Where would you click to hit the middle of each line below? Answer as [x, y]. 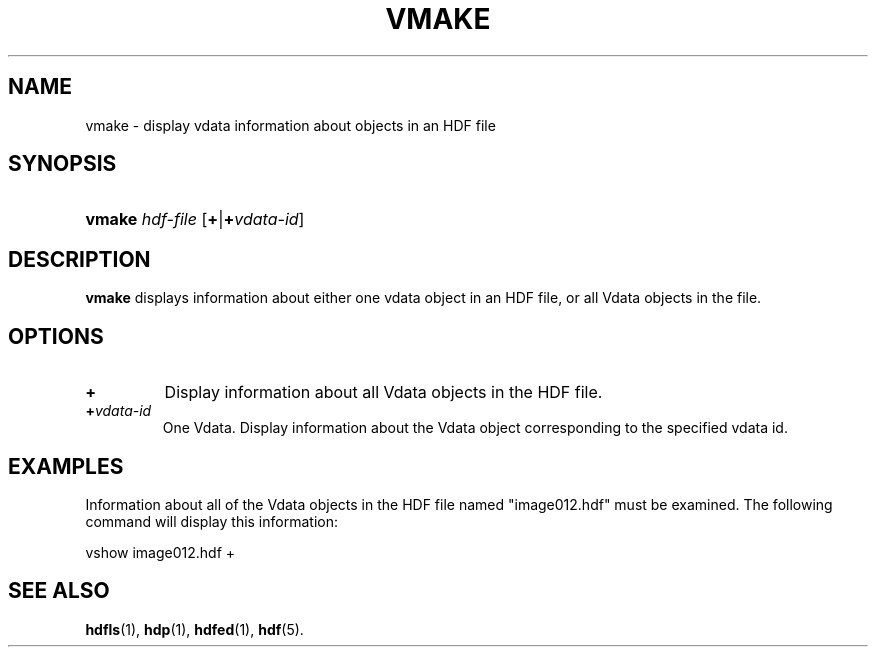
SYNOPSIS [62, 164]
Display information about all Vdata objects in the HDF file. [383, 392]
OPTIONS [56, 336]
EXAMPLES [66, 466]
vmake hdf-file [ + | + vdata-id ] [195, 219]
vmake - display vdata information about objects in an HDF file [290, 125]
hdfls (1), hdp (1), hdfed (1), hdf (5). [194, 629]
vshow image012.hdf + [160, 552]
